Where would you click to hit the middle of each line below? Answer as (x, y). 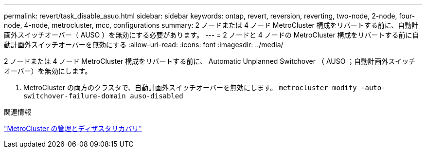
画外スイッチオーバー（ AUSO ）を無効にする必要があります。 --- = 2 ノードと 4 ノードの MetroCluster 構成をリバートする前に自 (212, 35)
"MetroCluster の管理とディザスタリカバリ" (73, 128)
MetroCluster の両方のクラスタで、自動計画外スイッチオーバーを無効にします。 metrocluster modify (190, 87)
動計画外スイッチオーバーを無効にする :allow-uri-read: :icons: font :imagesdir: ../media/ (144, 45)
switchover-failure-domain (75, 96)
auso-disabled (157, 96)
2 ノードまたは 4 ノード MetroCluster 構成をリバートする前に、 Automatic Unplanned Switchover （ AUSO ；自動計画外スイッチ (210, 61)
